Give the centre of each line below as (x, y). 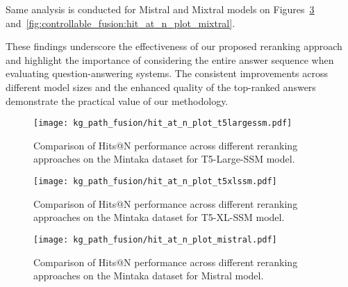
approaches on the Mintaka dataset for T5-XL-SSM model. (159, 217)
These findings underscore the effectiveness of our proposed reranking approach (174, 46)
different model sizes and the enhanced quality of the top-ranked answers (161, 87)
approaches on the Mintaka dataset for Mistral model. (149, 276)
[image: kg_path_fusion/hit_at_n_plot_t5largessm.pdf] (163, 123)
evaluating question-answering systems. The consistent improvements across (167, 73)
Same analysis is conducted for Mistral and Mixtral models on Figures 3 (160, 9)
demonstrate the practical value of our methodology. (117, 100)
